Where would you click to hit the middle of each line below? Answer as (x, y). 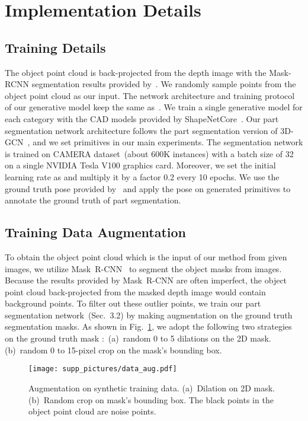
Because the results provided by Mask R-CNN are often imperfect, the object (146, 280)
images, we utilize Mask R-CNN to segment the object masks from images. (143, 268)
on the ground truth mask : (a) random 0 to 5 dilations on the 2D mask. (138, 338)
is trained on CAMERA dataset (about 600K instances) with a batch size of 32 (149, 153)
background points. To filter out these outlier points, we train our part (133, 303)
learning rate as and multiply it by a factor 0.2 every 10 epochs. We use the (142, 176)
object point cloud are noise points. (92, 411)
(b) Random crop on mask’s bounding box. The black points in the (151, 399)
